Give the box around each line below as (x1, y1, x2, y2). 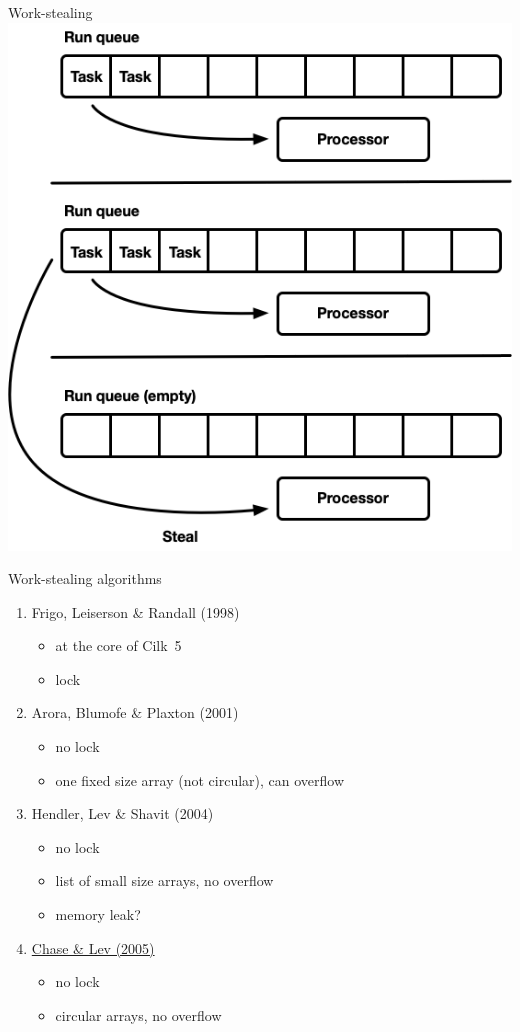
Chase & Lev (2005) (31, 937, 155, 958)
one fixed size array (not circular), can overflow (55, 769, 345, 790)
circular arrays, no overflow (55, 1004, 222, 1025)
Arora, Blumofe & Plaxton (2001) (31, 702, 239, 723)
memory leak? (55, 904, 141, 925)
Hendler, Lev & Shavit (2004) (31, 803, 214, 824)
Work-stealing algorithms (8, 568, 162, 589)
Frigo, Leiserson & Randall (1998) (31, 601, 240, 622)
